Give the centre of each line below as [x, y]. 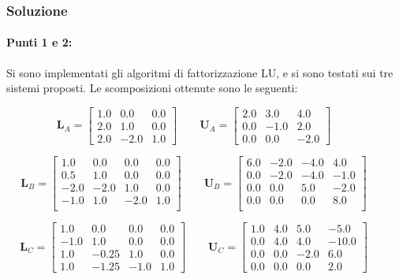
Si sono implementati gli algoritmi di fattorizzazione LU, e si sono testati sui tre [200, 72]
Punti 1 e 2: [39, 42]
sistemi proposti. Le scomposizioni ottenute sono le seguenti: [152, 88]
